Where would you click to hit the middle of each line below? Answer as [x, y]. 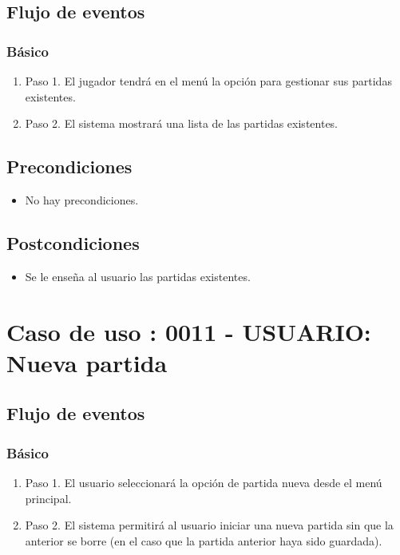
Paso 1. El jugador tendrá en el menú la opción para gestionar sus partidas [208, 81]
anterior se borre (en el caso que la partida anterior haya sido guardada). [204, 540]
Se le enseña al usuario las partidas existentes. [138, 276]
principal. [48, 498]
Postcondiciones [73, 242]
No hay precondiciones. [82, 199]
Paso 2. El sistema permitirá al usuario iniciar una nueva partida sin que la [209, 525]
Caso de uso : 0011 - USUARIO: [189, 331]
